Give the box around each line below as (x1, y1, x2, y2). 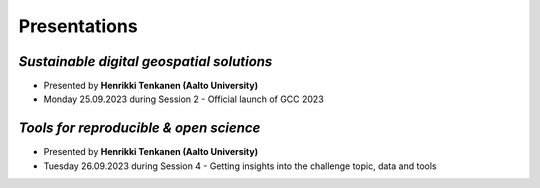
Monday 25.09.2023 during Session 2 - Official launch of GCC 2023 (43, 93, 324, 105)
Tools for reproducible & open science (18, 120, 261, 137)
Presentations (18, 15, 139, 37)
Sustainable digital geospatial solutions (18, 53, 273, 70)
